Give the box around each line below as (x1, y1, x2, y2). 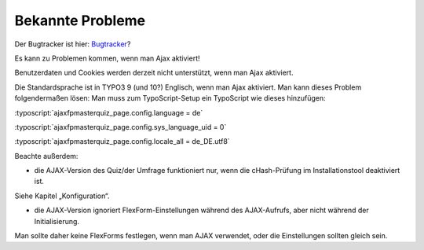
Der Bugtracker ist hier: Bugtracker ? (14, 39, 131, 49)
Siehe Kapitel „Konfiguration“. (14, 191, 110, 200)
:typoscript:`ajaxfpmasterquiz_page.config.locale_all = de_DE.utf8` (14, 137, 231, 146)
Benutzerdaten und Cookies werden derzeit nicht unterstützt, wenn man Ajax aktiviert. (14, 68, 294, 78)
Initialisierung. (34, 216, 80, 226)
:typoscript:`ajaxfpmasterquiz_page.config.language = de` (14, 108, 203, 117)
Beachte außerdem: (14, 151, 79, 160)
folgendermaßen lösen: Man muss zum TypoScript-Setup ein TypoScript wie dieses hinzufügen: (14, 94, 326, 103)
